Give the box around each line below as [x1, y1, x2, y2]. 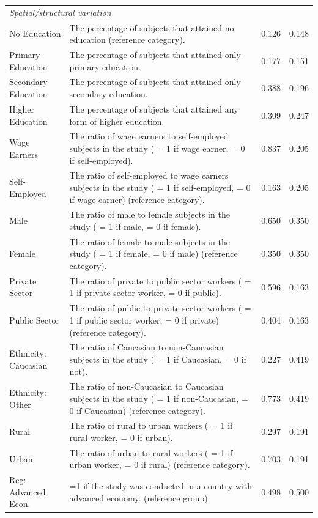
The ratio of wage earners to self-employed [69, 130, 229, 142]
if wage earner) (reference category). [69, 193, 205, 205]
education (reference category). [69, 33, 185, 46]
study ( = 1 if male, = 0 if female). [69, 220, 201, 232]
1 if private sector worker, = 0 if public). [69, 286, 221, 299]
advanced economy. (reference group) [69, 491, 208, 504]
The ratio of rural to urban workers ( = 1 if [69, 419, 233, 432]
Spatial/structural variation [9, 6, 111, 18]
